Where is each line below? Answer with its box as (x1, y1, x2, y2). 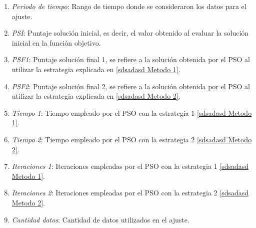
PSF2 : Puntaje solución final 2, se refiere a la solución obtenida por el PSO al (11, 81, 250, 91)
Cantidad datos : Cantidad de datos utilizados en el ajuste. (11, 214, 189, 224)
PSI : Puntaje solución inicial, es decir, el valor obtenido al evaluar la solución (11, 28, 249, 38)
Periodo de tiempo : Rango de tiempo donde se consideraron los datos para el (11, 1, 246, 11)
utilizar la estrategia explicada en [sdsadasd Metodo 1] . (11, 64, 180, 74)
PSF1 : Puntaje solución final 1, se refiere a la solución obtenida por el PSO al (11, 54, 250, 65)
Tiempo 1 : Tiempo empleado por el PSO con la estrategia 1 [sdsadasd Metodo (11, 107, 252, 118)
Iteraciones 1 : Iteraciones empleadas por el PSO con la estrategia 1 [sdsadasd (11, 161, 249, 171)
